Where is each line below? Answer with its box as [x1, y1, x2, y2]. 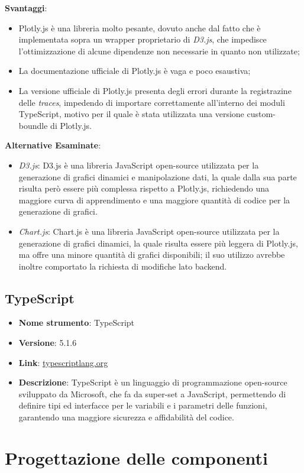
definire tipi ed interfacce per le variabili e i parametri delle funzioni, [18, 399, 267, 412]
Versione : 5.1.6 [18, 336, 77, 349]
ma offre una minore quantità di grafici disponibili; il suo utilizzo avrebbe [18, 248, 285, 261]
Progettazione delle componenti [5, 445, 268, 469]
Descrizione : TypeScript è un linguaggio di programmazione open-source [18, 376, 287, 388]
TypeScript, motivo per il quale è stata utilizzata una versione [18, 108, 244, 120]
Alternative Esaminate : [5, 139, 101, 151]
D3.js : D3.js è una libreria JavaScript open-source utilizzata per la [18, 158, 259, 171]
